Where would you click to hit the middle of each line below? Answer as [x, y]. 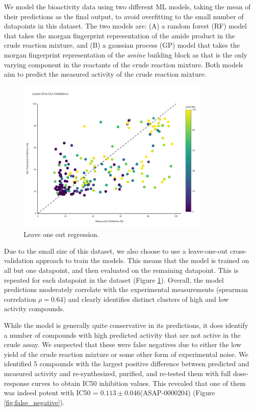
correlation [20, 299]
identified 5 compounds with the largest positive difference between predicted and [127, 364]
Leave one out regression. [62, 234]
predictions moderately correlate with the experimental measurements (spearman [126, 289]
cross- [239, 250]
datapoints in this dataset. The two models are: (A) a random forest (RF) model [126, 26]
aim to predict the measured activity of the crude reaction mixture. [105, 74]
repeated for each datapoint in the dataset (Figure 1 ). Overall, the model [114, 279]
